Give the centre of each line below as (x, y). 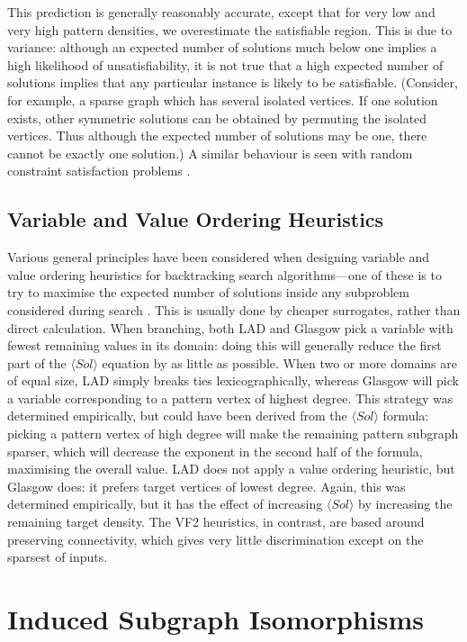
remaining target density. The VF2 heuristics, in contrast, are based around (216, 522)
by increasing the (405, 504)
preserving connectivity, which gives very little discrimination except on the (216, 539)
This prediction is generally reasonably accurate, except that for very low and (221, 12)
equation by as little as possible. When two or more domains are (280, 362)
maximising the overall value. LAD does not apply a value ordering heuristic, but (231, 469)
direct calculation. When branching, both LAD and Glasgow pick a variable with (230, 327)
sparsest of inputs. (58, 557)
